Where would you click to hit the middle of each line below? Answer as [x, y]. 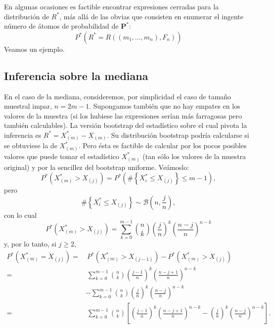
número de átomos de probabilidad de [61, 26]
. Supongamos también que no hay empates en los [165, 106]
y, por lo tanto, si [30, 244]
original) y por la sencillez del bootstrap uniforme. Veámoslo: [97, 167]
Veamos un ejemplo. [34, 49]
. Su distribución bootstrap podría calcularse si [178, 135]
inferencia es [23, 135]
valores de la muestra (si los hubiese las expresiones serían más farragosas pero [123, 115]
